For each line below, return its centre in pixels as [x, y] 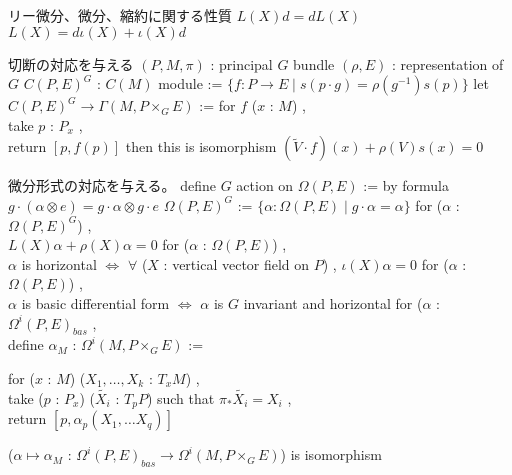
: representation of [447, 63]
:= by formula [406, 185]
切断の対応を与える [71, 63]
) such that [180, 397]
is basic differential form [95, 302]
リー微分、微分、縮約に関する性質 [120, 15]
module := [190, 83]
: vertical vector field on [236, 263]
